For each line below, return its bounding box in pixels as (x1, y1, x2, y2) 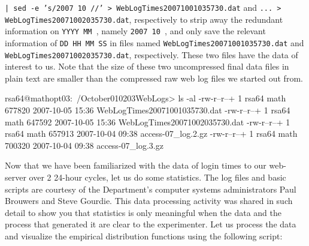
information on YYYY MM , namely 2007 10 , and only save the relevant (5, 25, 266, 37)
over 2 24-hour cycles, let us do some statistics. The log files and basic (29, 171, 286, 184)
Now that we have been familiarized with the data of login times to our (5, 159, 266, 172)
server (5, 171, 26, 184)
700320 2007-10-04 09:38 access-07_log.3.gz (5, 139, 163, 151)
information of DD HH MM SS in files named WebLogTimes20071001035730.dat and (5, 36, 304, 49)
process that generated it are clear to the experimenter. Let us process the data (5, 218, 296, 230)
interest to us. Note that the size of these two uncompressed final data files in (5, 60, 289, 73)
